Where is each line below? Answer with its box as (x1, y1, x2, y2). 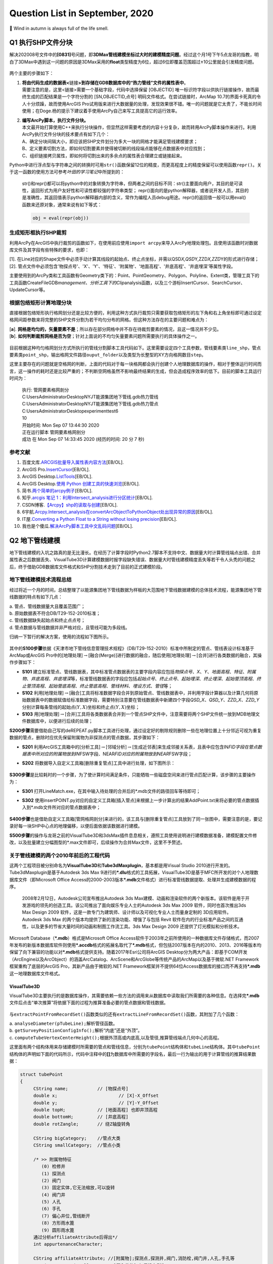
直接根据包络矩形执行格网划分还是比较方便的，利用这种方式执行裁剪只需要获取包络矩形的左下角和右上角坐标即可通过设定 (9, 310, 262, 316)
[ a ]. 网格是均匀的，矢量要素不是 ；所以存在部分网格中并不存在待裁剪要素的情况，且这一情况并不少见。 (9, 326, 222, 332)
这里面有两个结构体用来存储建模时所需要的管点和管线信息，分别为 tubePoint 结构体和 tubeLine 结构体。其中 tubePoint (9, 1044, 260, 1050)
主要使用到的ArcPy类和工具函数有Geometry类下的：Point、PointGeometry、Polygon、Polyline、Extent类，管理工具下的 (9, 273, 260, 279)
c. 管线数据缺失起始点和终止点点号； (9, 617, 85, 623)
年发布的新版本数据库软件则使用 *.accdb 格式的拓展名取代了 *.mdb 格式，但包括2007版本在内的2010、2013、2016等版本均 (9, 942, 262, 948)
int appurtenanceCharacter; (33, 1241, 103, 1247)
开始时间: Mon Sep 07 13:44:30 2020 (22, 422, 100, 428)
